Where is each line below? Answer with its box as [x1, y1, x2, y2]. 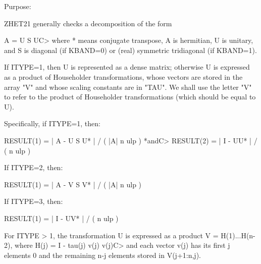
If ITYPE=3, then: [4, 196, 63, 206]
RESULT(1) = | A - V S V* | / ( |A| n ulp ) [4, 179, 142, 189]
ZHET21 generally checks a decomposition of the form [4, 18, 172, 28]
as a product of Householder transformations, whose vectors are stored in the [4, 71, 243, 82]
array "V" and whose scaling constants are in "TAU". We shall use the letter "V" [4, 81, 252, 92]
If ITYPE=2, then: [4, 162, 63, 173]
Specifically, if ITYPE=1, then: [4, 118, 100, 129]
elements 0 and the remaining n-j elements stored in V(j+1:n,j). [4, 249, 201, 260]
